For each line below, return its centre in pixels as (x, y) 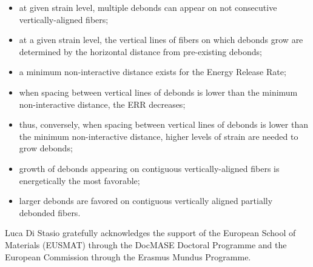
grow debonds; (46, 148)
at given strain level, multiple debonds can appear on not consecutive (148, 7)
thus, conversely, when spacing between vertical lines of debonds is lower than (163, 124)
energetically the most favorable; (79, 180)
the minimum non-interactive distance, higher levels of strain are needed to (159, 136)
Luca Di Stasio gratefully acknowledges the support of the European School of (150, 233)
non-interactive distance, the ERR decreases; (102, 104)
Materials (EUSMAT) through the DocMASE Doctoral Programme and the (146, 244)
